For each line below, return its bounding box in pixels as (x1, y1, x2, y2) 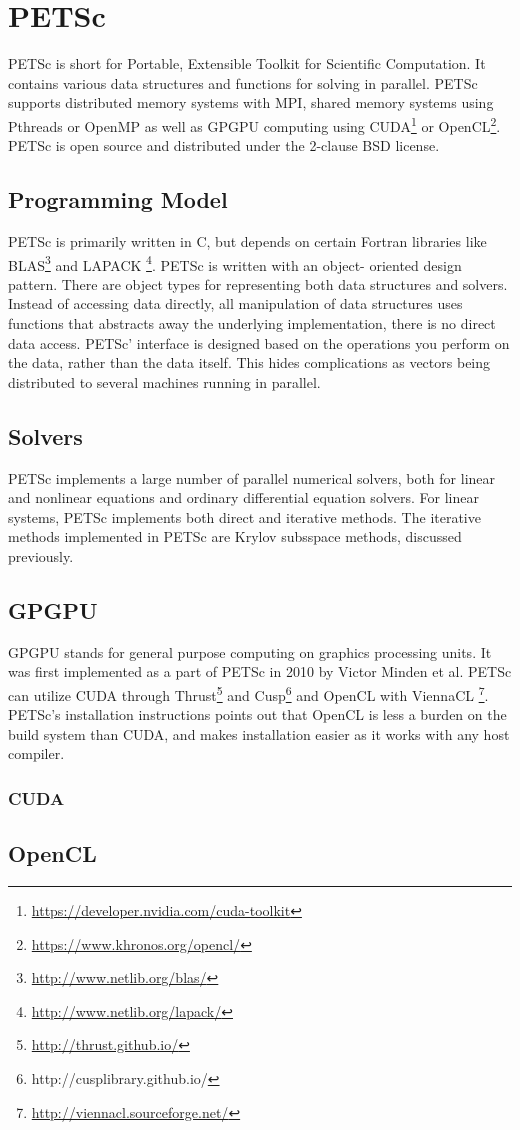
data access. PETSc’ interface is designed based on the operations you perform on (8, 332, 510, 353)
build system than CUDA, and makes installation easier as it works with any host (8, 723, 510, 744)
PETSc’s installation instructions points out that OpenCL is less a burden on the (8, 704, 507, 725)
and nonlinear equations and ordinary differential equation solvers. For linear (8, 487, 479, 508)
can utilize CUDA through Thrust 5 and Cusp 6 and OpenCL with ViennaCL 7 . (8, 681, 489, 705)
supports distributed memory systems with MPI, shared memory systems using (8, 92, 494, 113)
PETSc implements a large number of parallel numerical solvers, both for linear (8, 467, 496, 488)
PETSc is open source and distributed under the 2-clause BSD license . (8, 135, 440, 156)
